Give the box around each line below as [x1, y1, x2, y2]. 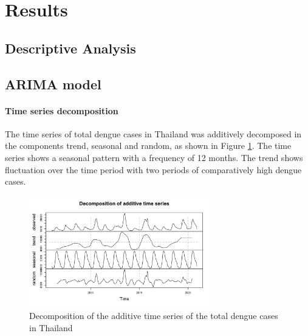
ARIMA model [5, 74, 101, 93]
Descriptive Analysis [5, 38, 136, 57]
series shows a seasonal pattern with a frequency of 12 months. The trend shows [5, 151, 303, 163]
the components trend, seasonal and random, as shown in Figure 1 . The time [5, 139, 292, 152]
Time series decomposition [5, 104, 118, 117]
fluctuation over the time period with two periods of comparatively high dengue [5, 163, 302, 176]
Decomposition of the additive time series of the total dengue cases [29, 309, 278, 322]
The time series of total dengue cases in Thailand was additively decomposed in [5, 127, 302, 140]
